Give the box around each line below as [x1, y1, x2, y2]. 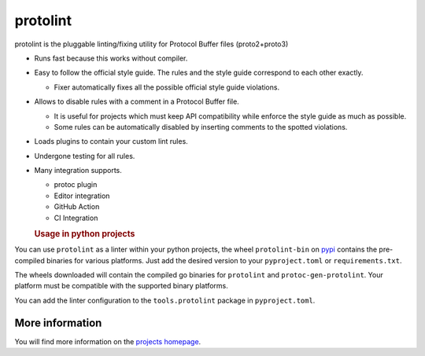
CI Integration [54, 213, 98, 222]
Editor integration [54, 191, 110, 200]
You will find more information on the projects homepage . [14, 336, 201, 346]
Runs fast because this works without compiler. [34, 53, 188, 63]
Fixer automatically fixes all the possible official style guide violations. [54, 83, 279, 92]
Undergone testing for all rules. [34, 151, 135, 160]
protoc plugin [54, 180, 98, 189]
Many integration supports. [34, 166, 122, 175]
